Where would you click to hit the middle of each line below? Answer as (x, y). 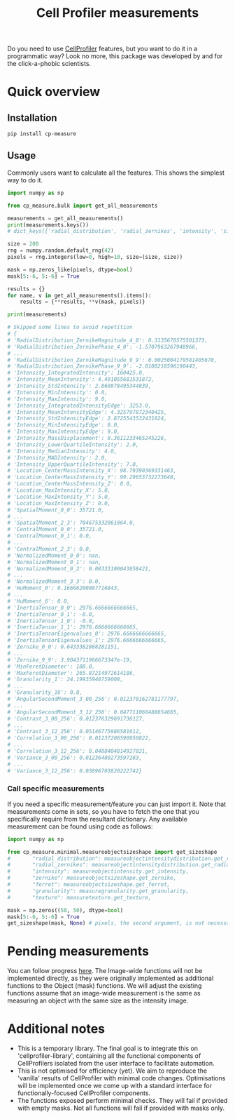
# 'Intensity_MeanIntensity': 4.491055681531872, (81, 380)
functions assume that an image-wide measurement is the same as (104, 993)
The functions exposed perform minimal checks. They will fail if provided (122, 1101)
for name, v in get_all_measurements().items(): (79, 295)
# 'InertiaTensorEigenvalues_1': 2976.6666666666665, (87, 641)
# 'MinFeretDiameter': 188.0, (51, 666)
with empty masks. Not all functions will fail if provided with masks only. (121, 1108)
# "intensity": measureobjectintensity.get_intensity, (98, 871)
